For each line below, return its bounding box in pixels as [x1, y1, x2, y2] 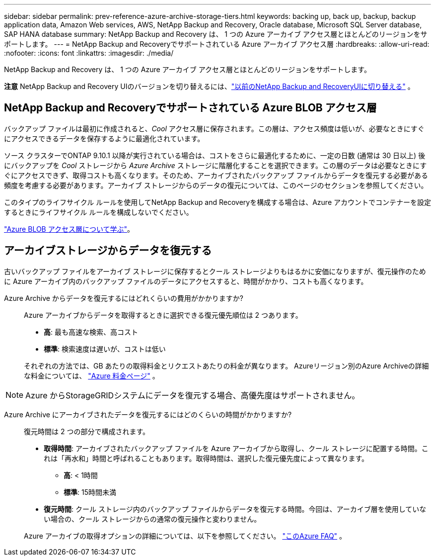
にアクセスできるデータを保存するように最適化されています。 [4, 134, 205, 143]
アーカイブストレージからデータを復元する [4, 244, 212, 257]
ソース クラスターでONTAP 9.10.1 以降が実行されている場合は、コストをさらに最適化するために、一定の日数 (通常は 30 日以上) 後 [4, 151, 426, 160]
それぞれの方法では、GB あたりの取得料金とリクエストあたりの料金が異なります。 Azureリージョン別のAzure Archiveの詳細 [24, 361, 429, 370]
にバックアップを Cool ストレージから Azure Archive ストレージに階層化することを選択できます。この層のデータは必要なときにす [4, 161, 427, 170]
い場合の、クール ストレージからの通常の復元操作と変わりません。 [44, 514, 261, 523]
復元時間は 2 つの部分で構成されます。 [24, 427, 150, 436]
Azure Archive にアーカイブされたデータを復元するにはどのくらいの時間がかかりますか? [4, 410, 292, 419]
